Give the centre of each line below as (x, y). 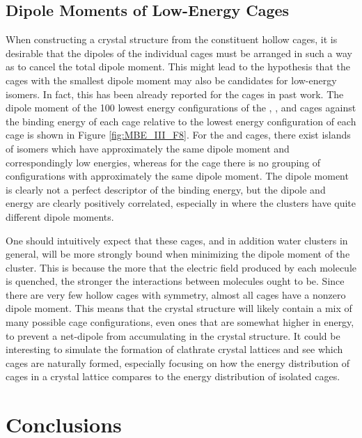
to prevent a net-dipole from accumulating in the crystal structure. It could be (173, 335)
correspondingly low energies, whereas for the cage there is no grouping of (163, 162)
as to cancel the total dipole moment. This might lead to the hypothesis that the (178, 67)
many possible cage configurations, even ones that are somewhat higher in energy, (180, 322)
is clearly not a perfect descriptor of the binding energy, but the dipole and (166, 189)
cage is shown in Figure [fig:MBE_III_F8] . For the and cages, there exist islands (178, 135)
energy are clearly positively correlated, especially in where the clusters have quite (181, 203)
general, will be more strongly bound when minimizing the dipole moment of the (178, 254)
